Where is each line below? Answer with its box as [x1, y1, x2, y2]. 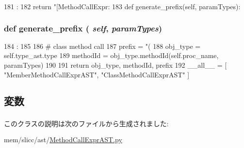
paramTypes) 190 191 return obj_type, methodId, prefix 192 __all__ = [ [4, 60, 227, 70]
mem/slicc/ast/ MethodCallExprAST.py [4, 134, 122, 145]
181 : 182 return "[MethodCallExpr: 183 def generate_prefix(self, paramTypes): [4, 1, 241, 11]
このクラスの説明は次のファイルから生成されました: [4, 118, 169, 128]
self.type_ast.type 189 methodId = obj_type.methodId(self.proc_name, [4, 50, 219, 60]
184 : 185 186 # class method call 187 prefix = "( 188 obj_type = [4, 41, 201, 51]
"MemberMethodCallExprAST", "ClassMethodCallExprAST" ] [4, 69, 190, 79]
